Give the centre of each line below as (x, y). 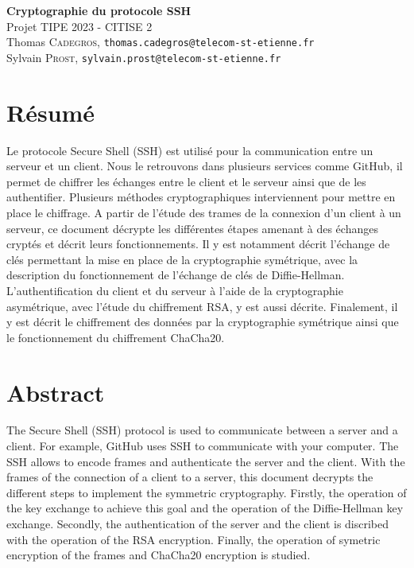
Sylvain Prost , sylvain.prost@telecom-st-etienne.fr (144, 57)
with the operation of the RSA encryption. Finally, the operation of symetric (193, 539)
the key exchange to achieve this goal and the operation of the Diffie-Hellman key (205, 508)
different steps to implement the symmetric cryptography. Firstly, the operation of (207, 492)
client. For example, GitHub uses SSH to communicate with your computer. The (203, 446)
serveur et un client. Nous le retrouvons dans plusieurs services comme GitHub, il (205, 166)
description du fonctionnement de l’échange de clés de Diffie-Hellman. (176, 275)
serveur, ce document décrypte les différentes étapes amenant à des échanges (192, 228)
